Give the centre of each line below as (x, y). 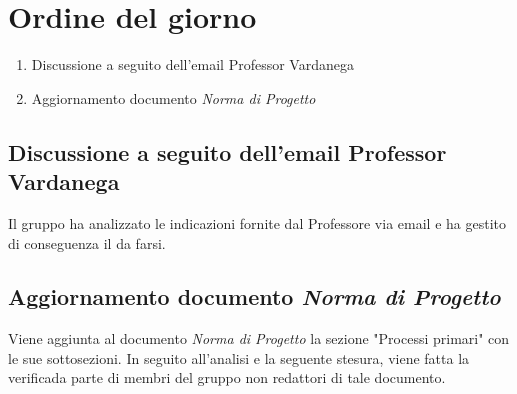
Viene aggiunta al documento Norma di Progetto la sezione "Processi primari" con (259, 338)
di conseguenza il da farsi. (87, 242)
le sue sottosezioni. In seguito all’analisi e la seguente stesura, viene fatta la (239, 357)
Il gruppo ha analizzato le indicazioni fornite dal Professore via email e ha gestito (257, 222)
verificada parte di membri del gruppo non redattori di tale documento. (227, 377)
